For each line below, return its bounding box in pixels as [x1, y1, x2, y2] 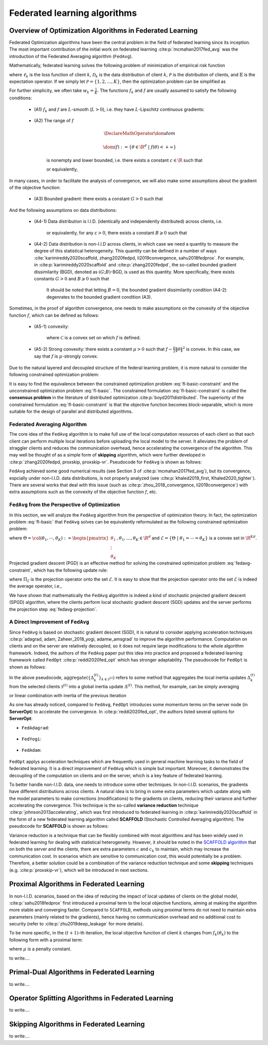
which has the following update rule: [33, 567, 108, 573]
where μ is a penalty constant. [9, 946, 71, 952]
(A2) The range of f [34, 117, 74, 124]
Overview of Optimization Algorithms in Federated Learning [9, 26, 198, 35]
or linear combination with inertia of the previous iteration [9, 693, 127, 698]
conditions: [9, 95, 32, 101]
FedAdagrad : [21, 724, 50, 730]
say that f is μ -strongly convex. [34, 353, 99, 359]
